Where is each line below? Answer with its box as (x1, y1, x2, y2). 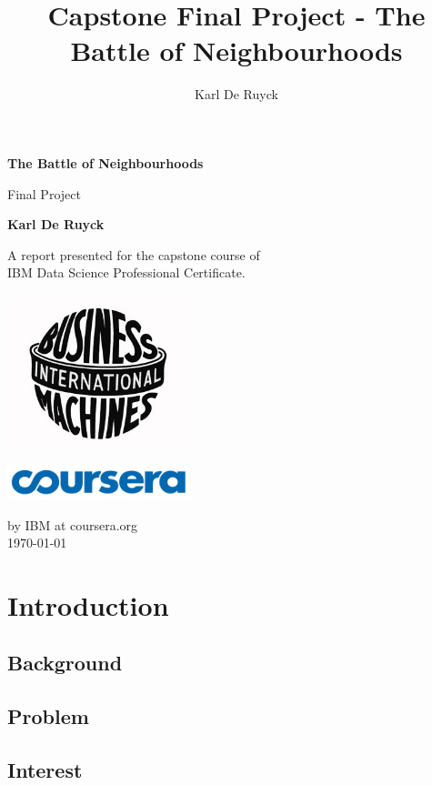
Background (7, 649, 123, 677)
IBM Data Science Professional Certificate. (7, 263, 246, 282)
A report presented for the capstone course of (7, 245, 260, 264)
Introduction (7, 586, 169, 623)
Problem (7, 702, 89, 730)
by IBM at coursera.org (7, 515, 138, 534)
